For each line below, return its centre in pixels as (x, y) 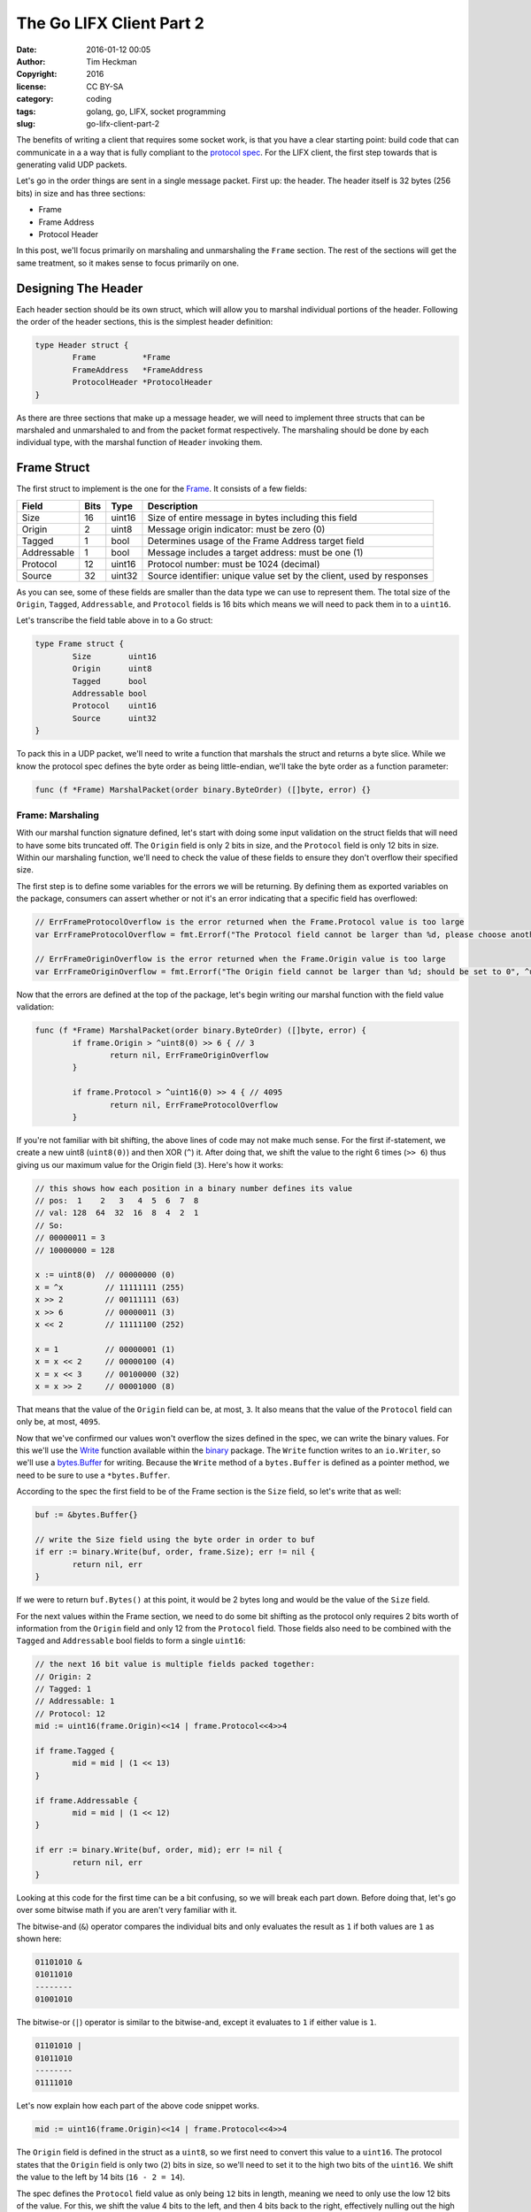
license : (31, 86)
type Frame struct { (79, 644)
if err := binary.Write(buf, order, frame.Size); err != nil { (175, 1552)
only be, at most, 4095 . (58, 1422)
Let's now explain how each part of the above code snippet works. (138, 2106)
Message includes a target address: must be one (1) (255, 552)
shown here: (39, 1939)
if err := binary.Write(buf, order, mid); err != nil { (159, 1850)
